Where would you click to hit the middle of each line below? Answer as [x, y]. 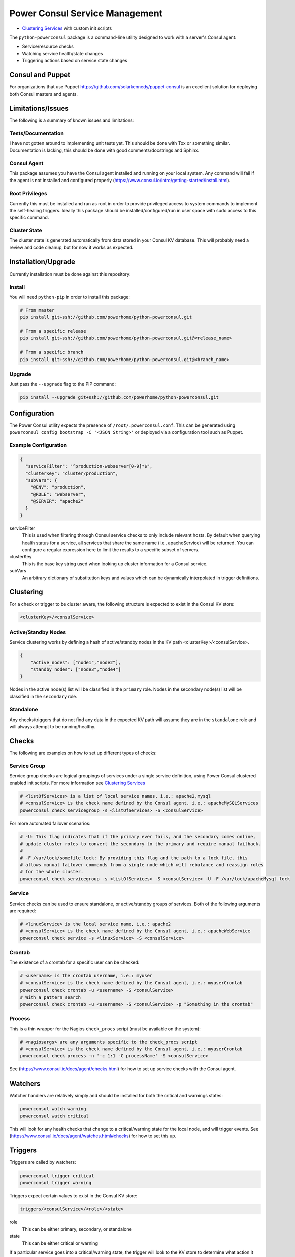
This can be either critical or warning [60, 1243]
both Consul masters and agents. [43, 94]
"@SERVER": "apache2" [57, 501]
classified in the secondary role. [43, 696]
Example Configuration [38, 445]
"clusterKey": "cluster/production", [72, 473]
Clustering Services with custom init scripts [67, 28]
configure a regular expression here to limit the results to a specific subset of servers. [111, 550]
